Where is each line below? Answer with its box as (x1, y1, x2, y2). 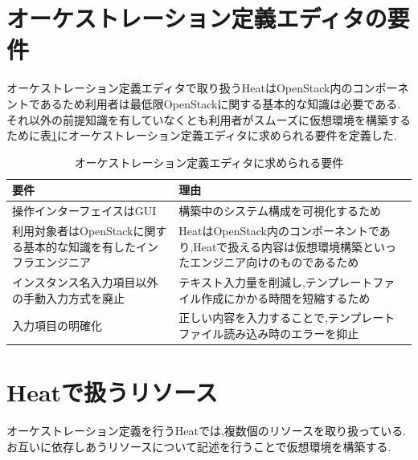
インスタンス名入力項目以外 (12, 274, 158, 290)
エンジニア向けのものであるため (190, 254, 359, 271)
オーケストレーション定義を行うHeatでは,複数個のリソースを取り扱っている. (6, 422, 407, 439)
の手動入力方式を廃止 (12, 289, 125, 306)
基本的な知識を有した (23, 238, 136, 254)
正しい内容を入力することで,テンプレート (178, 309, 395, 326)
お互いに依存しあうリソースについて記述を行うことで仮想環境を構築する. (6, 438, 391, 454)
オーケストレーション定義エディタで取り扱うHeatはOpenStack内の (6, 79, 353, 96)
